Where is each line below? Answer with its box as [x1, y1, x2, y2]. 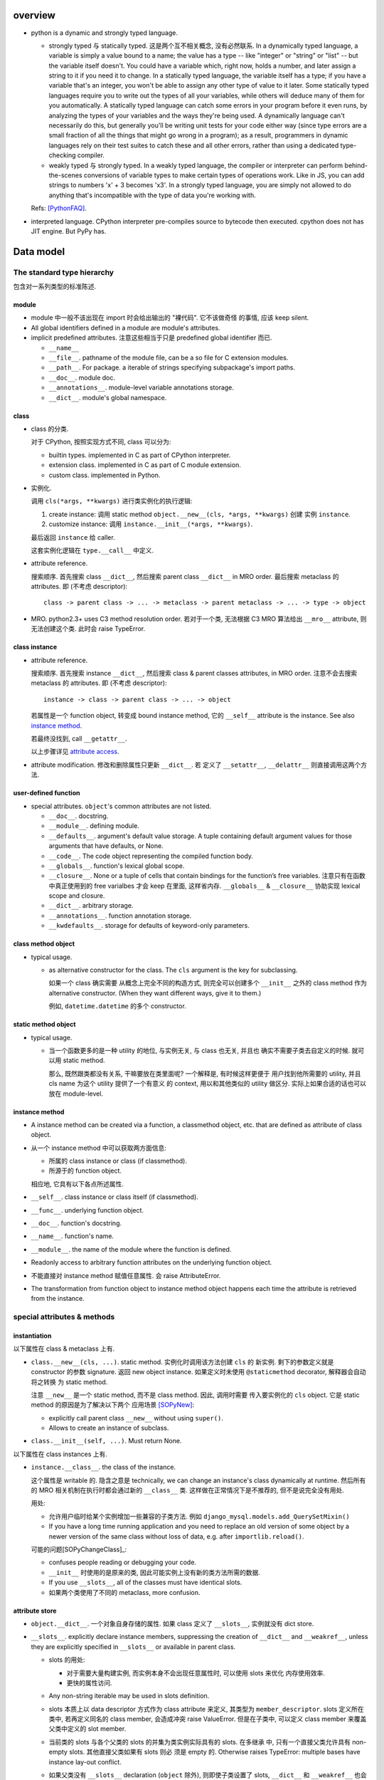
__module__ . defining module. [48, 822, 140, 830]
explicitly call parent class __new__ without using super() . [48, 1413, 224, 1422]
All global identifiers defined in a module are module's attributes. [31, 323, 220, 332]
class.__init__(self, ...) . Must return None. [31, 1437, 182, 1445]
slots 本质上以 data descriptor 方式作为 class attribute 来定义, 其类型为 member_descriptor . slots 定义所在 [48, 1705, 364, 1713]
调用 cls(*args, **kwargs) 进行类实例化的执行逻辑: [31, 497, 193, 506]
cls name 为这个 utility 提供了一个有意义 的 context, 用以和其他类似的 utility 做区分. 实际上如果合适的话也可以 [48, 1079, 366, 1088]
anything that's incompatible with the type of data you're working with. [48, 191, 256, 199]
